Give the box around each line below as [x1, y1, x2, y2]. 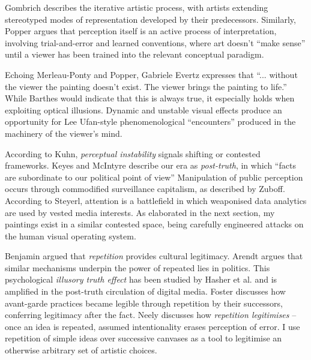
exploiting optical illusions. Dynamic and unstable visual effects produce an [5, 103, 282, 116]
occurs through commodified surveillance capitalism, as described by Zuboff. [5, 182, 285, 195]
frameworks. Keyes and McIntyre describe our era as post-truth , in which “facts [5, 159, 296, 172]
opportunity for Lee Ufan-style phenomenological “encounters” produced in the [5, 115, 296, 128]
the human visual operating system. [5, 229, 136, 242]
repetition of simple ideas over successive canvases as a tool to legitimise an [5, 332, 282, 344]
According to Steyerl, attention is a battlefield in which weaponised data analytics [5, 194, 307, 206]
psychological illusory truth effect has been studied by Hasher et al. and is [5, 273, 277, 286]
